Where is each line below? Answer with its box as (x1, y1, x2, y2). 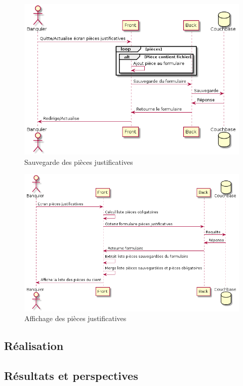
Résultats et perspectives (4, 368, 138, 383)
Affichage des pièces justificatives (24, 313, 127, 324)
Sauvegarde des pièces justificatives (24, 156, 133, 167)
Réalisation (4, 338, 64, 354)
